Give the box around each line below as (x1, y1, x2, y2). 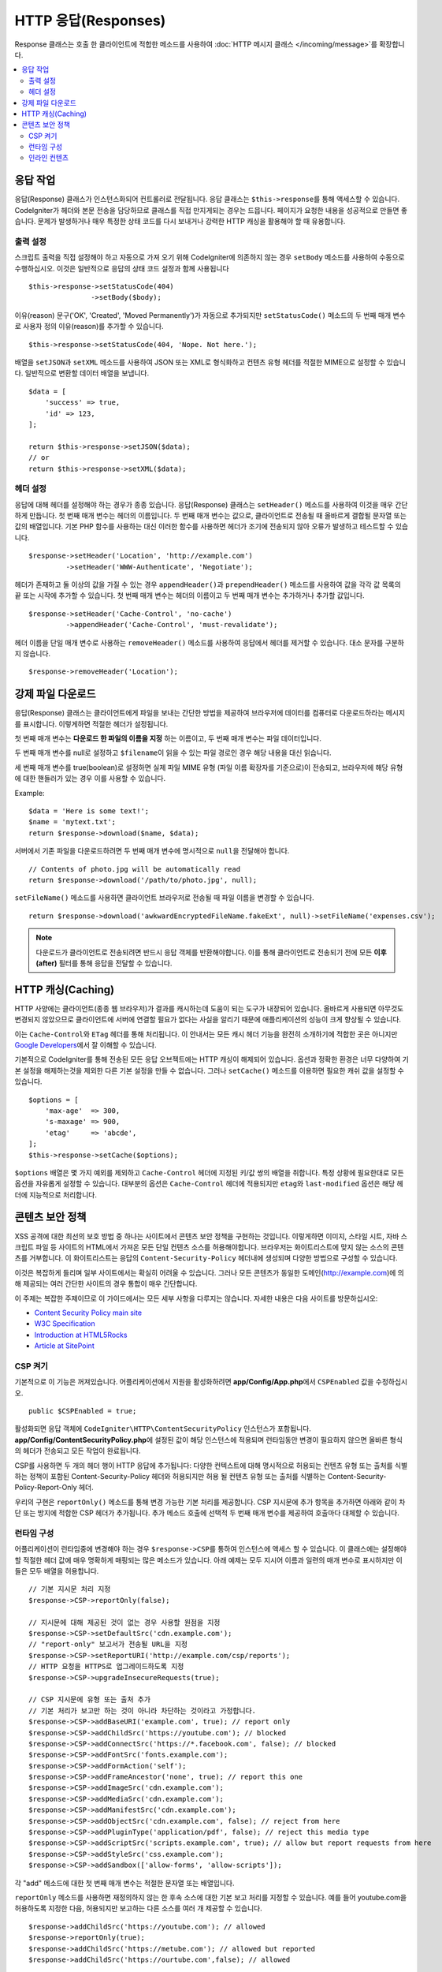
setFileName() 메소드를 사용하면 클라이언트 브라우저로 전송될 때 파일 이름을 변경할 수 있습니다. (14, 893, 314, 902)
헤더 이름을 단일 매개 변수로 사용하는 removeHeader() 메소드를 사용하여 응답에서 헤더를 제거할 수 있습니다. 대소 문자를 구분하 (14, 637, 405, 647)
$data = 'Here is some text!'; (28, 807, 150, 816)
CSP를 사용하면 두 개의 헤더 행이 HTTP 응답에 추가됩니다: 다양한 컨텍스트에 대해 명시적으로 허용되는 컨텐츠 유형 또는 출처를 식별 (14, 1460, 408, 1470)
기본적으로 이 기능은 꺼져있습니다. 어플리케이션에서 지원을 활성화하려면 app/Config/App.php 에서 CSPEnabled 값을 (14, 1377, 374, 1387)
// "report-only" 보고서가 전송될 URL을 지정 (28, 1640, 188, 1649)
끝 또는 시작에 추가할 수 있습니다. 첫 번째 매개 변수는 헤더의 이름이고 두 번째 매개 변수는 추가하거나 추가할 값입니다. (14, 591, 366, 600)
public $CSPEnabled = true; (28, 1406, 137, 1416)
